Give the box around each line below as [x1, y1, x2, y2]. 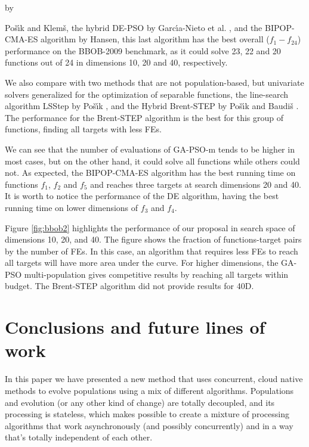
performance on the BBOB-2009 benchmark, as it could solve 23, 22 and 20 [5, 44, 281, 57]
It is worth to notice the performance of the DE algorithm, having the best [5, 190, 279, 202]
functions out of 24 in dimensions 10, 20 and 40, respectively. [5, 56, 228, 69]
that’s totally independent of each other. [5, 431, 153, 443]
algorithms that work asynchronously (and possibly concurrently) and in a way [5, 419, 293, 432]
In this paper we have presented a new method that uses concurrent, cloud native [5, 372, 303, 385]
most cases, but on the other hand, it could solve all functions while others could [5, 154, 300, 167]
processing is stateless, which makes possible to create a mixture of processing [5, 408, 289, 420]
